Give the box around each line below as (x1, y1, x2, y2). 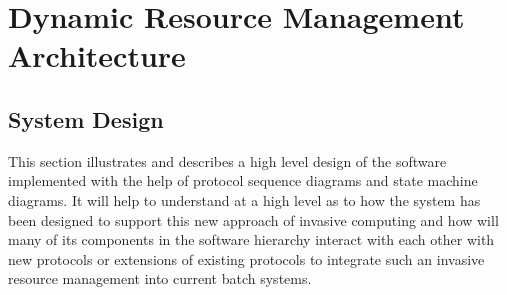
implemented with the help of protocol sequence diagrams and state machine (8, 170, 478, 191)
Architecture (8, 35, 186, 76)
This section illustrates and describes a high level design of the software (8, 150, 447, 171)
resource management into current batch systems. (8, 268, 312, 289)
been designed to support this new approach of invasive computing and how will (8, 209, 499, 230)
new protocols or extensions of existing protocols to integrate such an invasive (8, 248, 485, 269)
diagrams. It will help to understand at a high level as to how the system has (8, 189, 481, 210)
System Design (8, 103, 164, 134)
